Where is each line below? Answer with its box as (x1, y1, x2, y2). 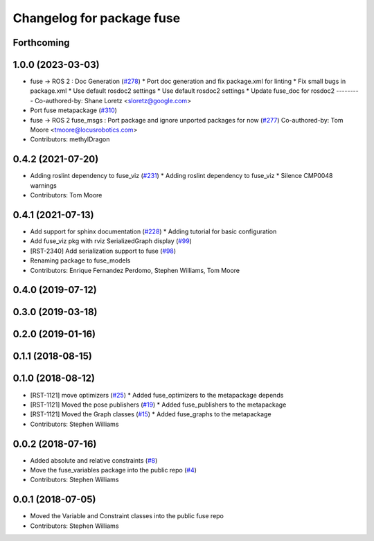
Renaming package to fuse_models (30, 256, 131, 265)
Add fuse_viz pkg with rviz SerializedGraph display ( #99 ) (30, 237, 192, 245)
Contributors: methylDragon (30, 135, 110, 143)
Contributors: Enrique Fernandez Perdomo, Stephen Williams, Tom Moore (30, 266, 240, 274)
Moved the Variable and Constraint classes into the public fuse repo (30, 512, 224, 520)
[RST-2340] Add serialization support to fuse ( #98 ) (30, 247, 177, 255)
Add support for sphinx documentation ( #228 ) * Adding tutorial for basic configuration (30, 227, 277, 236)
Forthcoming (12, 37, 70, 48)
